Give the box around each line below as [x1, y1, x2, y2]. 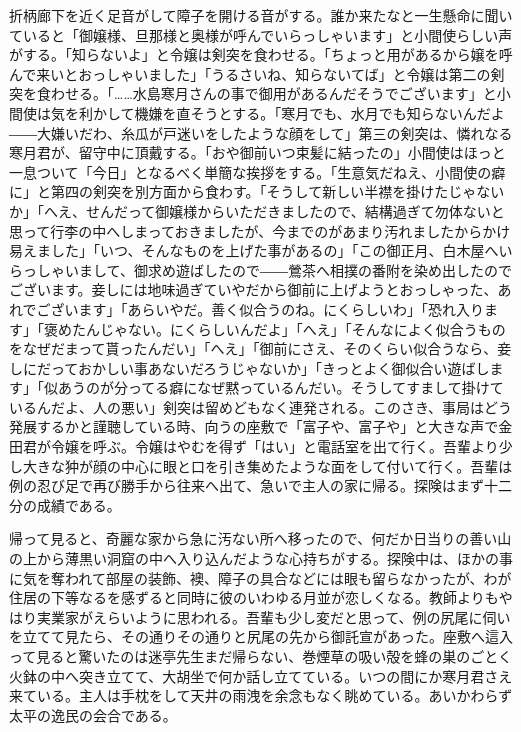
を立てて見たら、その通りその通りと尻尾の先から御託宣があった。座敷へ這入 [9, 626, 513, 647]
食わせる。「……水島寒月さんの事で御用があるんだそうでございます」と [36, 83, 497, 104]
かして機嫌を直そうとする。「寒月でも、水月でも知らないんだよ [92, 102, 505, 123]
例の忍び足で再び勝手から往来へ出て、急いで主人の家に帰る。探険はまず [9, 475, 484, 496]
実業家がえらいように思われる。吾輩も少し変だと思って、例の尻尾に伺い [36, 606, 511, 627]
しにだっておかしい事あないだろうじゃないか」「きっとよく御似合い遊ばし [9, 357, 490, 378]
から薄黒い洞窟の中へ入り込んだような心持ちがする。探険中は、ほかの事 [36, 548, 513, 569]
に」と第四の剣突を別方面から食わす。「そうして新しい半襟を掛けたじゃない [9, 181, 505, 202]
